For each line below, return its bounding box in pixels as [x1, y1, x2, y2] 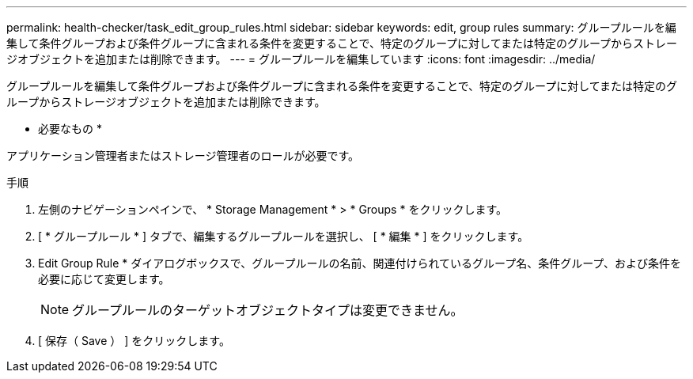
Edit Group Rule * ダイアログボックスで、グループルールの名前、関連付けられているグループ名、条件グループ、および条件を [38, 256, 681, 270]
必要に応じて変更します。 [38, 272, 170, 286]
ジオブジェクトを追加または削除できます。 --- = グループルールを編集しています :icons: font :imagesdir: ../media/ [6, 52, 596, 66]
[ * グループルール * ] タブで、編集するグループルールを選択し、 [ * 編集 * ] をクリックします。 [38, 229, 529, 243]
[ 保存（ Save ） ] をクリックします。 [38, 334, 230, 347]
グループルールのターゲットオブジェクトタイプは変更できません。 [72, 302, 464, 318]
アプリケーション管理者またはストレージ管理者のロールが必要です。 [6, 149, 360, 162]
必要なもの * [38, 122, 102, 135]
